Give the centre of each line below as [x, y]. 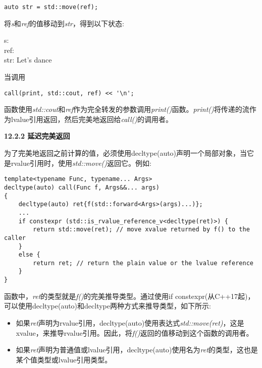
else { [29, 255]
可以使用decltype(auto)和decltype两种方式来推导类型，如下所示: [108, 306]
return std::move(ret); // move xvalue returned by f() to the [141, 230]
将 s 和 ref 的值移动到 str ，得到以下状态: [64, 23]
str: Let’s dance [28, 60]
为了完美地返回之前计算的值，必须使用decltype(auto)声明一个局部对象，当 [126, 153]
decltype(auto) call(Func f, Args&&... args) [82, 187]
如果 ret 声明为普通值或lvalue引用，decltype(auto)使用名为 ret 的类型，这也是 [137, 350]
